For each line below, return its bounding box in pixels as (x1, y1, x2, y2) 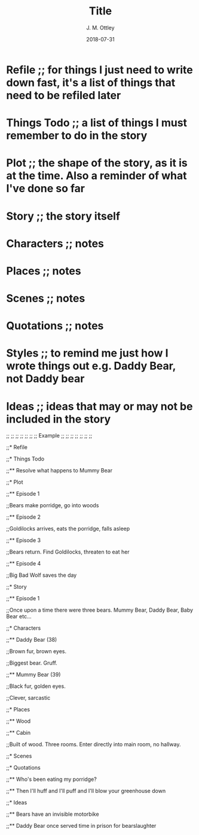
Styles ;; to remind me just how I (6, 346, 169, 360)
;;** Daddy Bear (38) (6, 636, 57, 644)
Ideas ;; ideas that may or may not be (6, 399, 193, 413)
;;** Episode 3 (6, 537, 41, 544)
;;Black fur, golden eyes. (6, 683, 66, 690)
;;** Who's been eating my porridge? (6, 776, 97, 783)
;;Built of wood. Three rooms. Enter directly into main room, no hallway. (6, 741, 181, 748)
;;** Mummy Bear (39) (6, 671, 61, 678)
